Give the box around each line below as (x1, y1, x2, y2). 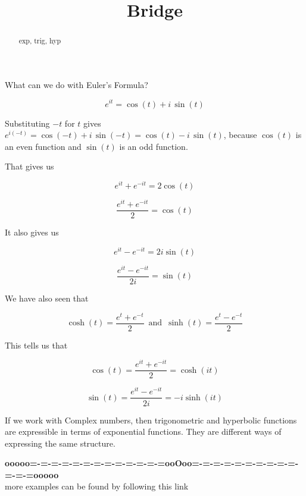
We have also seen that (5, 291, 89, 304)
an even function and (5, 140, 82, 152)
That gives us (5, 160, 54, 172)
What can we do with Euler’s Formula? (5, 78, 148, 90)
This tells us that (5, 338, 68, 351)
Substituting (5, 117, 50, 129)
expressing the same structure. (5, 437, 115, 449)
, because (223, 128, 257, 141)
